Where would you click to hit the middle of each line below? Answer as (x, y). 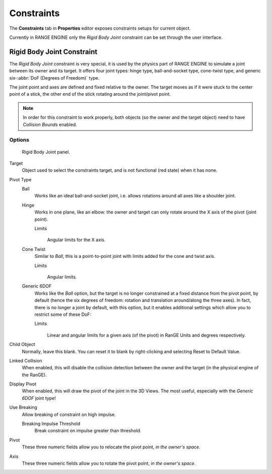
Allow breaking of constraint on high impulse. (69, 414)
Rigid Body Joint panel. (46, 152)
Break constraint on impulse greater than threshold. (88, 431)
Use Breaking (23, 408)
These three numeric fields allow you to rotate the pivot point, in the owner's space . (109, 463)
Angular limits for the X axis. (76, 240)
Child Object (22, 345)
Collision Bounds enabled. (50, 124)
